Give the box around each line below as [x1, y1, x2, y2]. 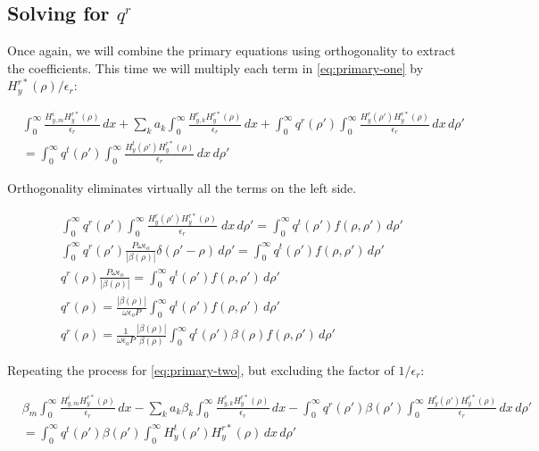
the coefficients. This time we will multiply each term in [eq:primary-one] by [7, 58, 424, 77]
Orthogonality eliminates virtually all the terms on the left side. [7, 179, 357, 197]
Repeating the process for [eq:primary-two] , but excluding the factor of [7, 360, 394, 379]
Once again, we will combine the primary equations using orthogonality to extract [7, 41, 456, 60]
